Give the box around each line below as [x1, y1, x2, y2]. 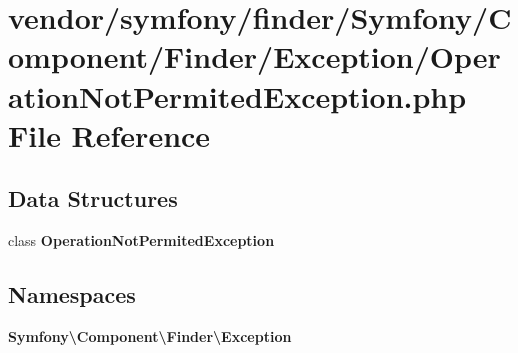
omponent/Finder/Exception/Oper [8, 36, 501, 77]
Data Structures [8, 183, 178, 214]
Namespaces [8, 279, 136, 310]
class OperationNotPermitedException [8, 230, 275, 251]
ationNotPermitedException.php [8, 75, 467, 116]
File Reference [8, 114, 211, 155]
